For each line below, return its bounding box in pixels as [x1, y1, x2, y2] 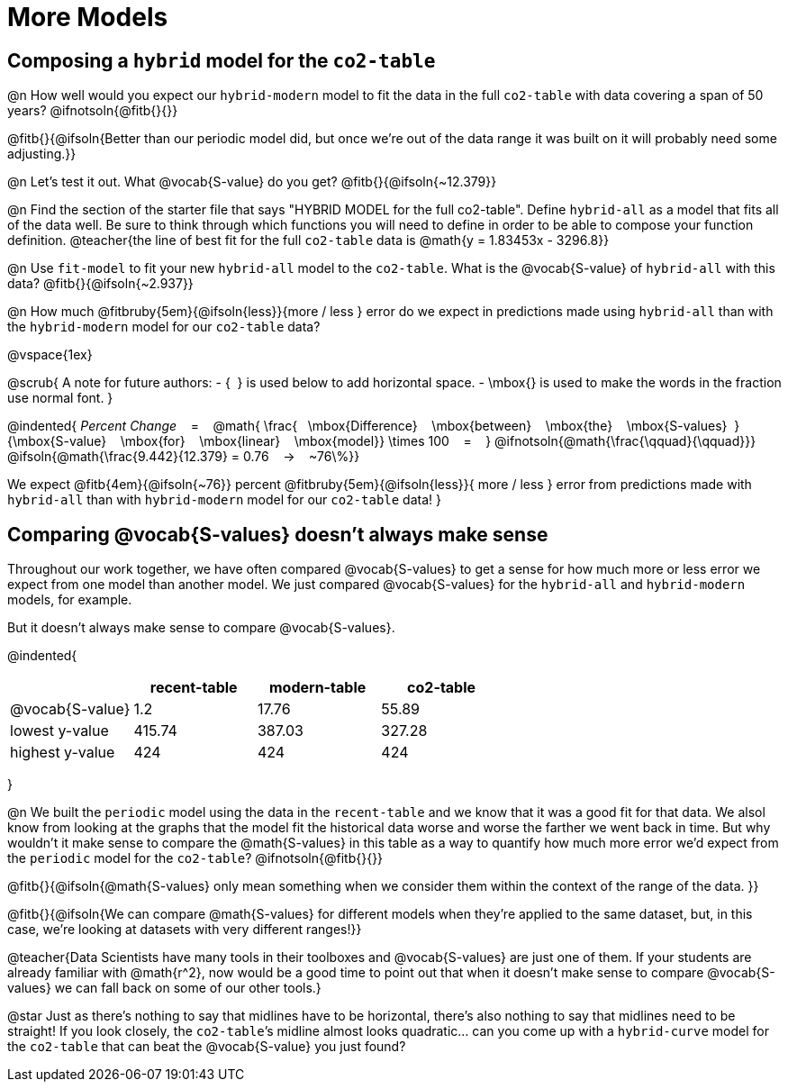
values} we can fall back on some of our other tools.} [7, 980, 322, 996]
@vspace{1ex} [7, 347, 93, 363]
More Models [7, 2, 168, 32]
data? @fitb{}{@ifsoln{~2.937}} [7, 276, 194, 292]
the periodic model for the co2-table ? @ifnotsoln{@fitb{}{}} [7, 850, 384, 867]
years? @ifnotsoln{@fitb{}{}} [7, 103, 178, 119]
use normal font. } [7, 390, 113, 406]
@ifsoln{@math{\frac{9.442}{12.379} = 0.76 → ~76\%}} [7, 449, 360, 465]
